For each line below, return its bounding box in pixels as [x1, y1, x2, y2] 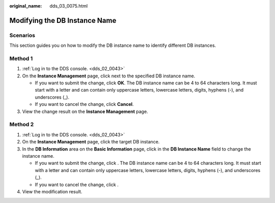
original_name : [9, 3, 42, 9]
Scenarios [9, 32, 36, 39]
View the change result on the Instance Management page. [22, 108, 148, 114]
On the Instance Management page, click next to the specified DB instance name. [22, 73, 196, 79]
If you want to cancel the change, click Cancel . [35, 101, 134, 107]
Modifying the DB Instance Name [9, 16, 117, 25]
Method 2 [9, 121, 34, 128]
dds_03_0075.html [49, 3, 88, 9]
